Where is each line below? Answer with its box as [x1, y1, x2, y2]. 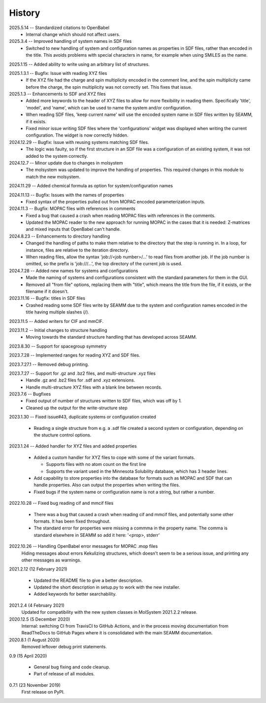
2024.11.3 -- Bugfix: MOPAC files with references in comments [9, 206, 135, 211]
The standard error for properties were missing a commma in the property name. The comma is [33, 525, 228, 531]
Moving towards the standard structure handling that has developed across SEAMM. [26, 334, 197, 340]
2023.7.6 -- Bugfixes [9, 391, 51, 397]
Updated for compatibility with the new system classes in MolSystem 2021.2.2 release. [21, 609, 198, 615]
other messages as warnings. [21, 557, 81, 563]
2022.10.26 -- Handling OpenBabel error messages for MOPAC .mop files [9, 543, 158, 549]
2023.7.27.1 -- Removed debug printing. [9, 361, 89, 367]
